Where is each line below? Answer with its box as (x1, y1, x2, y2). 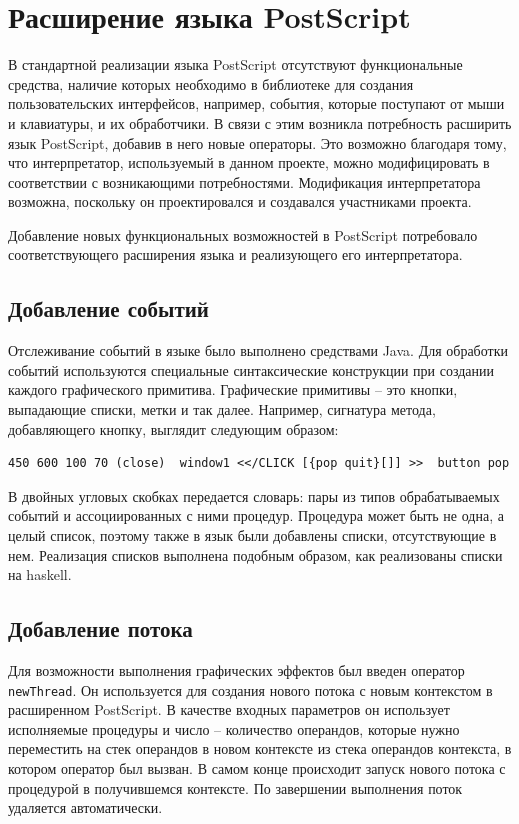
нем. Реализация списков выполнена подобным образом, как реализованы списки (8, 544, 503, 565)
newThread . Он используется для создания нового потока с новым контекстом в (8, 679, 493, 700)
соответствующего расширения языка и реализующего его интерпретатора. (8, 244, 463, 265)
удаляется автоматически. (8, 797, 163, 818)
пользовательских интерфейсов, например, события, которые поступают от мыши (8, 93, 505, 114)
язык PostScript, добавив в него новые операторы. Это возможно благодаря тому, (8, 132, 507, 153)
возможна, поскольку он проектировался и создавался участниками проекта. (8, 191, 472, 212)
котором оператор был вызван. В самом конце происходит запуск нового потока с (8, 758, 506, 779)
